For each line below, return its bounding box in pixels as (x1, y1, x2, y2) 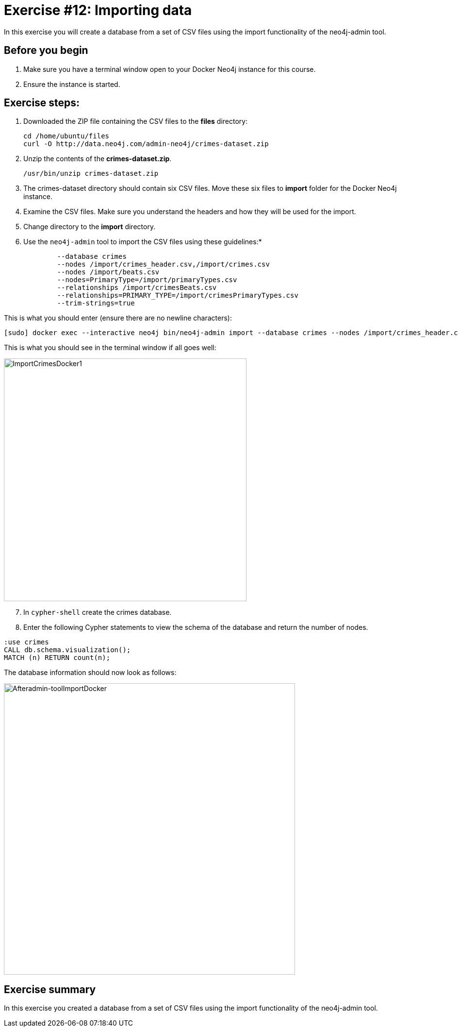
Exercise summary (4, 983, 96, 996)
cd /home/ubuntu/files (23, 132, 110, 140)
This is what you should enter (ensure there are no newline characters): (4, 314, 232, 322)
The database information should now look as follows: (4, 668, 177, 677)
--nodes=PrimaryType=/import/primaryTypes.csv (57, 276, 237, 284)
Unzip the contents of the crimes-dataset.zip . (23, 154, 172, 163)
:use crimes (4, 638, 49, 646)
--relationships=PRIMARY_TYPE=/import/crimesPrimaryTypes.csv (57, 291, 298, 300)
